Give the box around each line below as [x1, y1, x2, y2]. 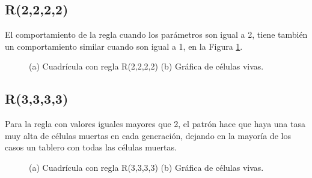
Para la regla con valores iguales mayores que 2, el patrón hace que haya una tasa [5, 117, 305, 130]
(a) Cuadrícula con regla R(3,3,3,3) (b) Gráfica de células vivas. [29, 161, 264, 173]
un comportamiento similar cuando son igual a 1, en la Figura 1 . [5, 40, 243, 52]
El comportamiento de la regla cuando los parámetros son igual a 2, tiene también [5, 28, 308, 41]
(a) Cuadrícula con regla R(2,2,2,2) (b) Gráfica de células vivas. [29, 60, 264, 73]
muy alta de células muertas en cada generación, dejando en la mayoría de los [5, 129, 291, 141]
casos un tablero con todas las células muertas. [5, 141, 177, 153]
